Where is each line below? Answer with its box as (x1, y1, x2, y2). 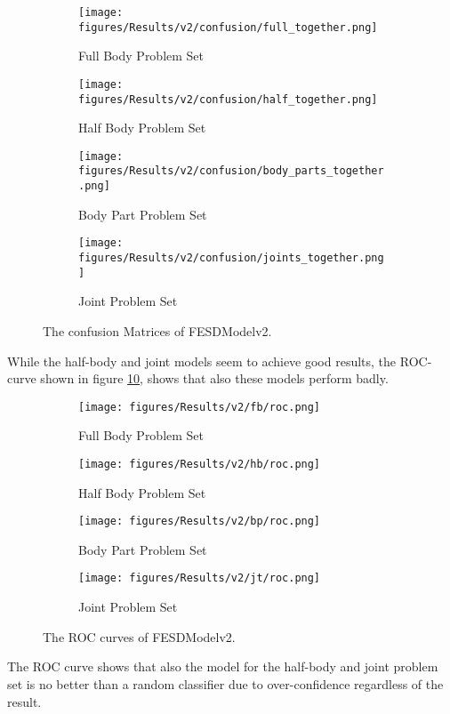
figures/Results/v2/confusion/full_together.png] (78, 20, 378, 34)
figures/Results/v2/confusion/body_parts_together (78, 164, 384, 178)
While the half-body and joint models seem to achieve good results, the (7, 351, 397, 370)
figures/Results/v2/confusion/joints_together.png (78, 252, 384, 265)
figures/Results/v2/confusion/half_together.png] (78, 92, 378, 106)
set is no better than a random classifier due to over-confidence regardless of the (7, 674, 444, 693)
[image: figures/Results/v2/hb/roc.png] (78, 457, 321, 470)
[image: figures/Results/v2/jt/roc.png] (78, 572, 321, 585)
